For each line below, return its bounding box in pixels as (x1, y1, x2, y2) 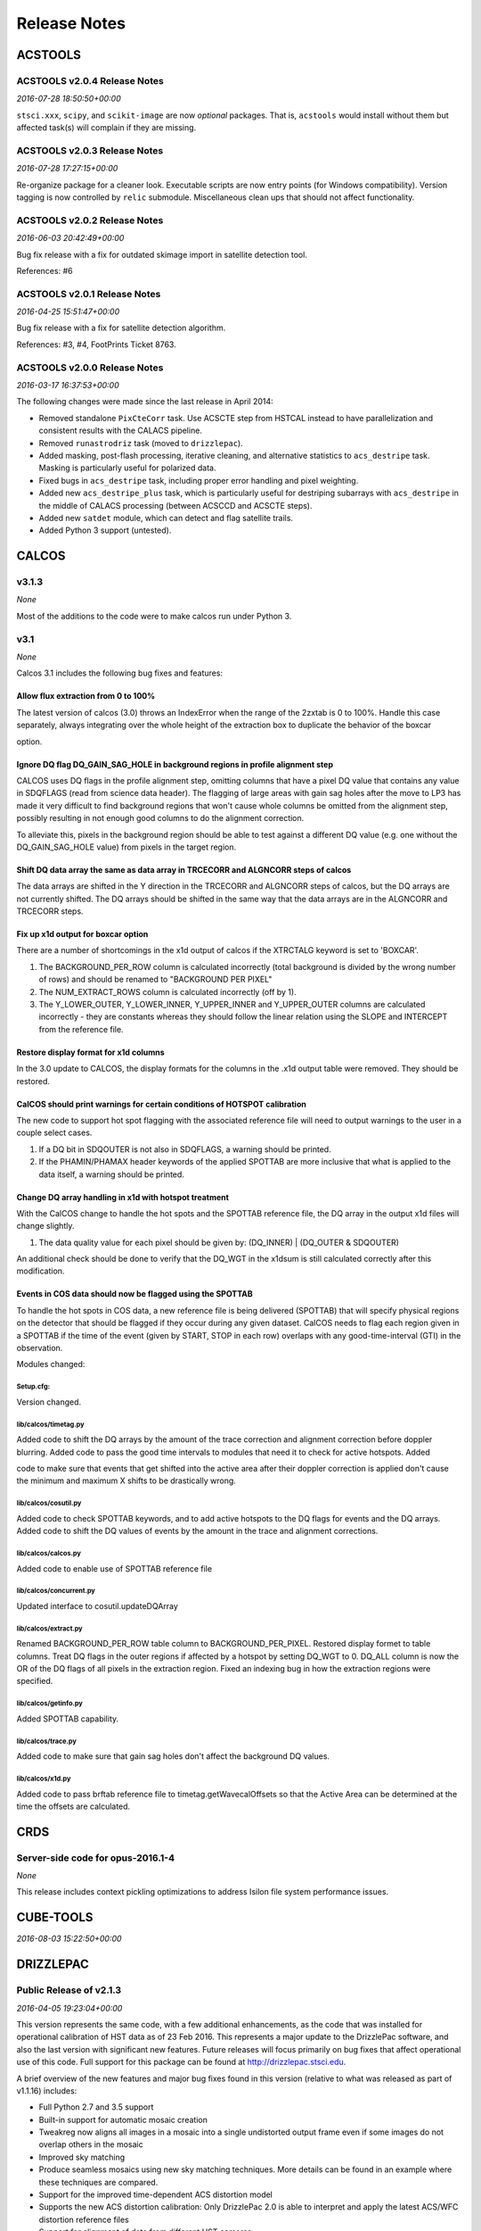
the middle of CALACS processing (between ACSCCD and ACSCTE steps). (38, 500, 313, 510)
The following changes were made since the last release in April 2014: (16, 396, 273, 407)
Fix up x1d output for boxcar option (16, 929, 149, 940)
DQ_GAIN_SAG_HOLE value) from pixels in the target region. (16, 842, 237, 852)
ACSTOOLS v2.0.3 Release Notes (16, 144, 164, 156)
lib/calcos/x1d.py (16, 1774, 71, 1783)
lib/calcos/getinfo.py (16, 1699, 84, 1708)
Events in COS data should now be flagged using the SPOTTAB (16, 1289, 253, 1299)
